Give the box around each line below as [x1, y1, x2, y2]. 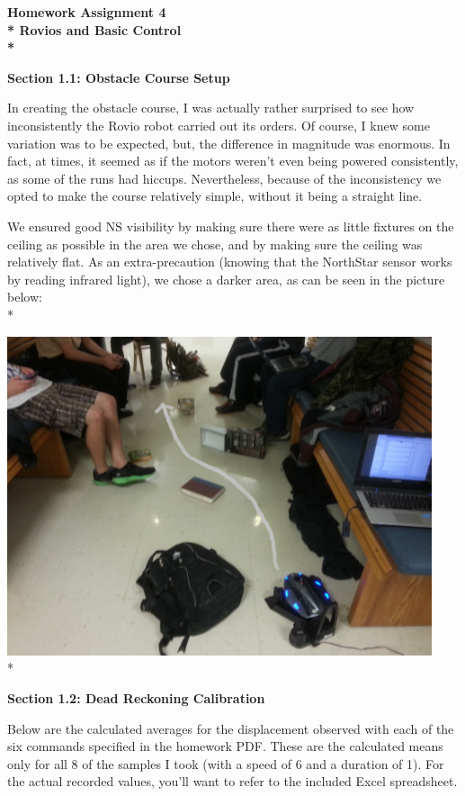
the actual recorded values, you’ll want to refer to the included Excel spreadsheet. [7, 772, 458, 791]
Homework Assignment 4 [7, 3, 166, 21]
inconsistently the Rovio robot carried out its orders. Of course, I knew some [7, 115, 430, 134]
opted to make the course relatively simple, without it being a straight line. [7, 186, 423, 205]
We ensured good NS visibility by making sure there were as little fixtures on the [7, 216, 454, 235]
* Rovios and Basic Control [7, 20, 182, 39]
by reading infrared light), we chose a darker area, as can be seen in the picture [7, 269, 445, 288]
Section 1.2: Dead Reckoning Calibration [7, 689, 265, 708]
